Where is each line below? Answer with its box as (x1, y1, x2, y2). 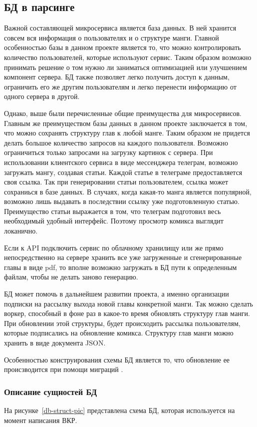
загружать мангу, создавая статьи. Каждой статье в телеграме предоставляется (4, 166, 243, 177)
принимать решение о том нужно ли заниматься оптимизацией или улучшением (4, 61, 247, 72)
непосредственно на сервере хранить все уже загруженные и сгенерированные (4, 252, 242, 262)
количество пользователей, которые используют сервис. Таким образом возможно (4, 51, 252, 62)
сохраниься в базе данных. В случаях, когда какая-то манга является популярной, (4, 186, 252, 196)
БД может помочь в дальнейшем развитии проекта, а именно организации (4, 288, 229, 299)
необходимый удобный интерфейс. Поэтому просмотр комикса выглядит (4, 215, 224, 226)
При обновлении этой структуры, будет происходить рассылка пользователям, (4, 317, 241, 328)
